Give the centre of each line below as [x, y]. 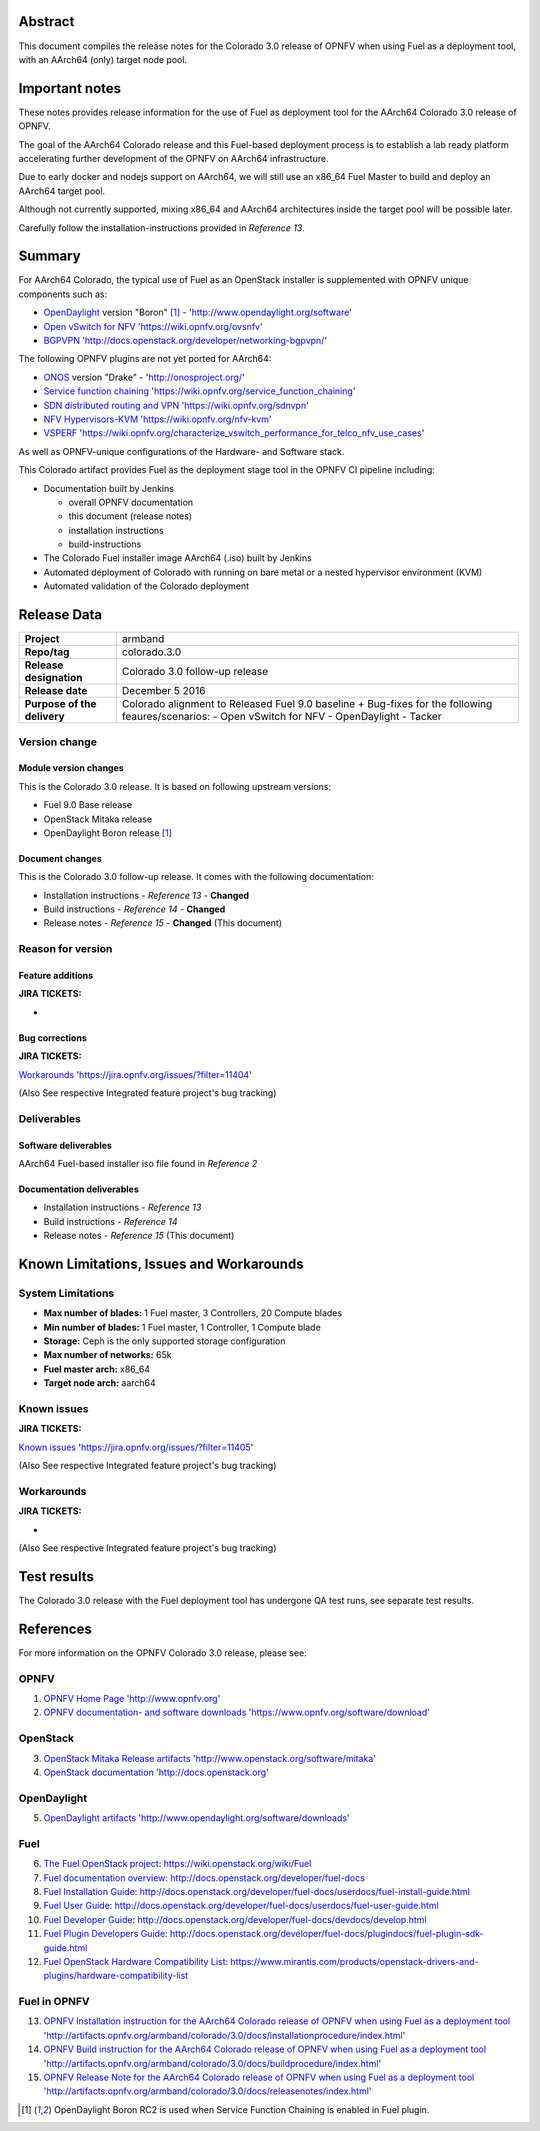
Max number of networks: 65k [107, 1355]
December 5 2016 [163, 691]
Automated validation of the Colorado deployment [146, 586]
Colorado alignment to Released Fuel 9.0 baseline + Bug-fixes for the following [307, 704]
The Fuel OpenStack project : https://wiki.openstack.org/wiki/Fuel [177, 1864]
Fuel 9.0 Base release [88, 805]
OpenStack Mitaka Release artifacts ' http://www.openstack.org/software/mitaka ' [210, 1758]
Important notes [70, 88]
